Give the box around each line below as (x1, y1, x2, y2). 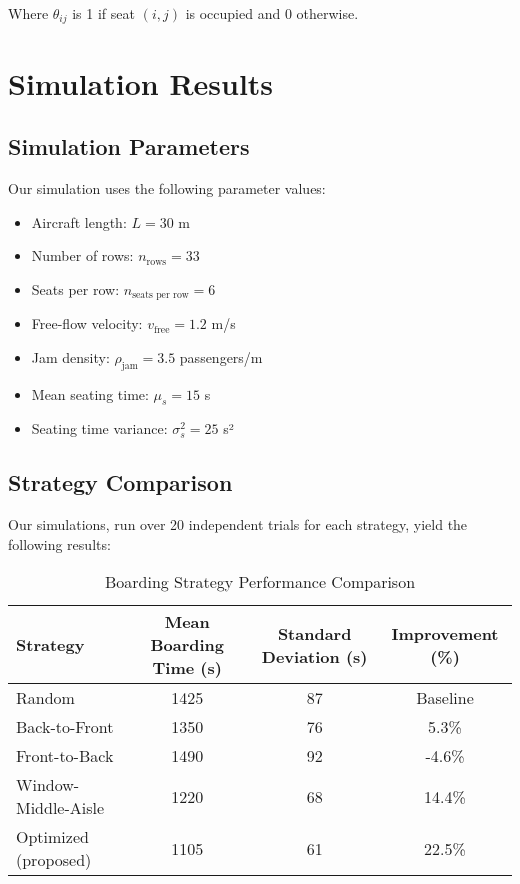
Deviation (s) (261, 644, 368, 668)
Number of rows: (31, 245, 134, 266)
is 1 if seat (72, 3, 135, 23)
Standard (277, 621, 352, 645)
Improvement (391, 621, 499, 645)
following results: (8, 533, 111, 554)
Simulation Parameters (8, 131, 250, 162)
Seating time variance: (31, 418, 168, 439)
